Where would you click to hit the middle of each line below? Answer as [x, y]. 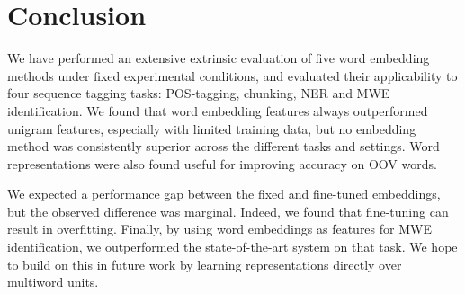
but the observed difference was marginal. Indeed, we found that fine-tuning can [228, 211]
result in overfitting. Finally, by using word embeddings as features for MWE [219, 229]
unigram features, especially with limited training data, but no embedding [212, 128]
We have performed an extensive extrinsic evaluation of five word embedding [219, 58]
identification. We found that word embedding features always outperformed [218, 110]
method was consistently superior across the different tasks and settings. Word [224, 146]
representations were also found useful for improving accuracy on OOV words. [222, 163]
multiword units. [53, 282]
